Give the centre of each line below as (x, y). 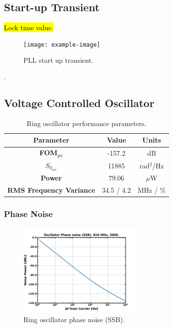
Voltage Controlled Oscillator (79, 103)
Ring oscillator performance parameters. (86, 123)
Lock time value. (29, 27)
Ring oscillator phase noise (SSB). (74, 319)
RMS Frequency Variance (51, 190)
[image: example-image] (62, 45)
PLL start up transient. (58, 60)
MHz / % (152, 190)
